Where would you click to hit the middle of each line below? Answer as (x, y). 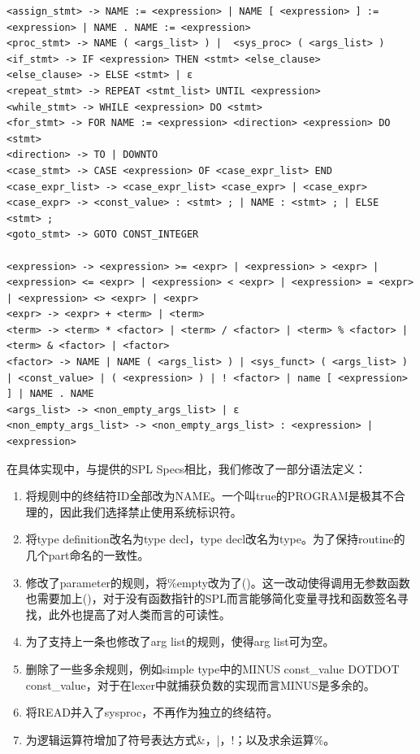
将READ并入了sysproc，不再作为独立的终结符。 (152, 712)
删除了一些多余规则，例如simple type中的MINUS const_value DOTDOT (212, 668)
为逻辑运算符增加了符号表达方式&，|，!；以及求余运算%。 (180, 739)
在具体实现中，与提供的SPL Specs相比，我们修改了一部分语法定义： (186, 468)
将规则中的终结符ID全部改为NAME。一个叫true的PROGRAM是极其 (204, 496)
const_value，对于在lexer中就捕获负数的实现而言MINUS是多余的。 (200, 684)
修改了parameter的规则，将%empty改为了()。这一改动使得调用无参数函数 (218, 582)
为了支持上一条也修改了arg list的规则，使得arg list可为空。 (180, 641)
